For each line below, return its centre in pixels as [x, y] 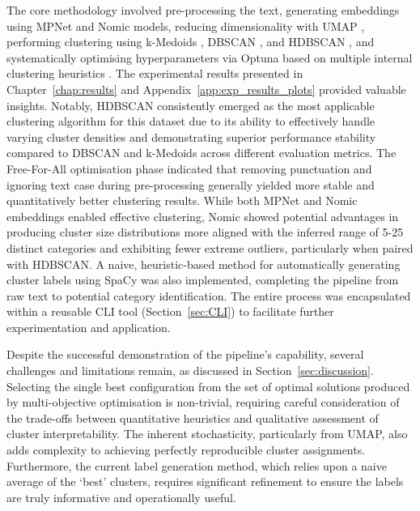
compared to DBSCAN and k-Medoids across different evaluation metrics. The [202, 153]
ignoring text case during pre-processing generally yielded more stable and [191, 184]
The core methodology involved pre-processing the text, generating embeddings [203, 10]
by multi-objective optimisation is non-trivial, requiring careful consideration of [203, 402]
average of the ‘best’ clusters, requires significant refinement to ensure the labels [205, 481]
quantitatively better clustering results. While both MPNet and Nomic [182, 200]
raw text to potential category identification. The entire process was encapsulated [209, 295]
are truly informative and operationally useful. [121, 497]
